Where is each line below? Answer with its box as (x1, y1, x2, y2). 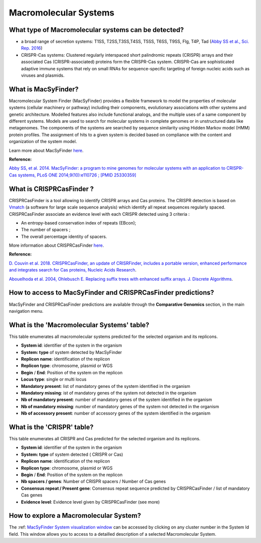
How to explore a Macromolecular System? (9, 511, 141, 520)
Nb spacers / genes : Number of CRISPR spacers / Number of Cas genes (21, 479, 166, 484)
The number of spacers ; (21, 227, 71, 233)
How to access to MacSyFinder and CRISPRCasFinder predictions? (9, 288, 215, 297)
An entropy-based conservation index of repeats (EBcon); (21, 220, 136, 225)
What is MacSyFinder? (9, 85, 79, 93)
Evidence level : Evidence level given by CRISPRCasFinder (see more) (21, 499, 160, 505)
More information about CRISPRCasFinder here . (9, 242, 104, 248)
